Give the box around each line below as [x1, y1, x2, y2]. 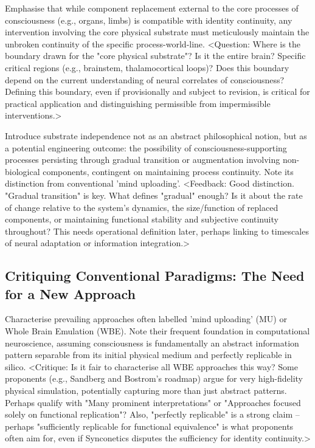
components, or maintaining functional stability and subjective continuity [5, 213, 279, 226]
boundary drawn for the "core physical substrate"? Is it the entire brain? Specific [5, 49, 306, 62]
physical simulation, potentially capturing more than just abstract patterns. [5, 384, 287, 397]
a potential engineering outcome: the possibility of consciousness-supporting [5, 141, 287, 154]
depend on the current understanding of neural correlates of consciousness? [5, 73, 285, 86]
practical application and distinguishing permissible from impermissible [5, 97, 271, 109]
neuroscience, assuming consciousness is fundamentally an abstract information [5, 336, 299, 349]
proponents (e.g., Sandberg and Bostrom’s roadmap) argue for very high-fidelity [5, 372, 303, 385]
